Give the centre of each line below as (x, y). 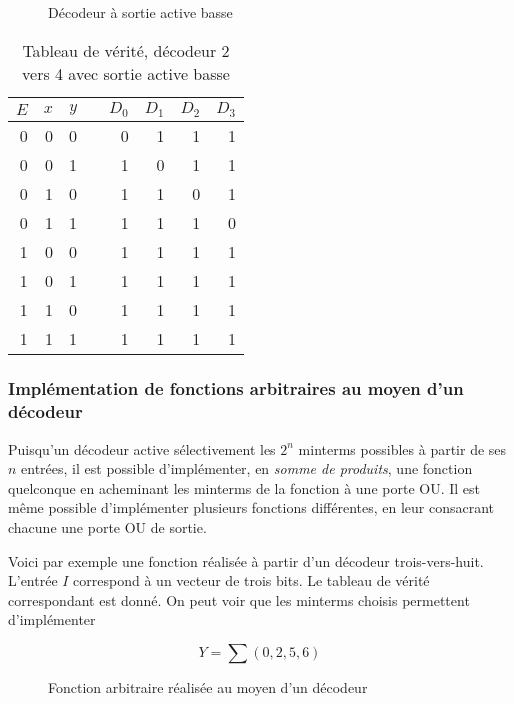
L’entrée (33, 580)
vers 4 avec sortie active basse (126, 73)
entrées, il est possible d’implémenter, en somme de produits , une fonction (247, 468)
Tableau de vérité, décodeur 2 (126, 50)
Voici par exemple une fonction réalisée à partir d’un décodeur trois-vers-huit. (246, 560)
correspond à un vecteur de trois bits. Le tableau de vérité (251, 580)
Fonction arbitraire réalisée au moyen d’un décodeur (208, 687)
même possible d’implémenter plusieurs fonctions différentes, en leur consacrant (251, 507)
